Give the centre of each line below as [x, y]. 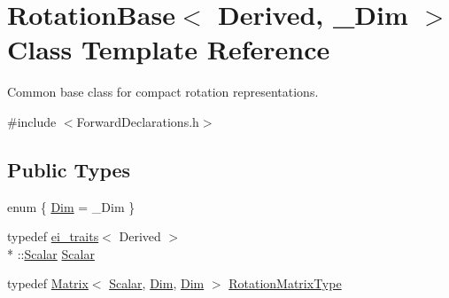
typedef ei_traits [53, 236]
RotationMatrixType [285, 283]
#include [32, 121]
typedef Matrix [48, 283]
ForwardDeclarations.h [138, 121]
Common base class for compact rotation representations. [163, 92]
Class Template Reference [169, 49]
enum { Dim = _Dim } [71, 206]
